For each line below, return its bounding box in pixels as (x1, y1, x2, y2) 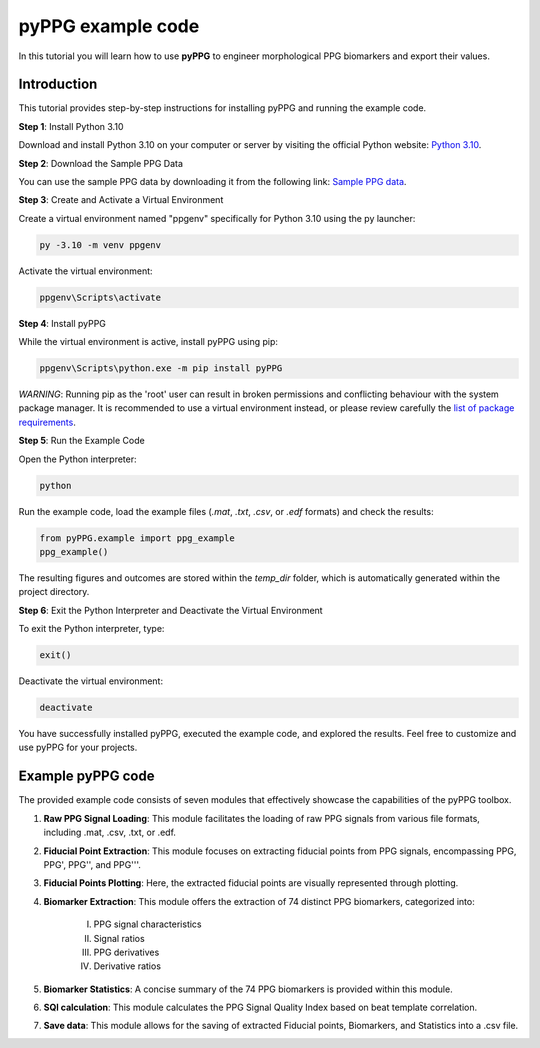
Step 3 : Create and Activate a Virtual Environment (18, 194, 224, 206)
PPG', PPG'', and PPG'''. (43, 858, 142, 870)
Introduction (18, 76, 98, 93)
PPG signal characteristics (93, 918, 202, 930)
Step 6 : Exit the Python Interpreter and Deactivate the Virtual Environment (18, 604, 324, 616)
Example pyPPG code (18, 768, 155, 785)
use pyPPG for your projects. (18, 741, 138, 754)
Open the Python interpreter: (18, 453, 137, 465)
